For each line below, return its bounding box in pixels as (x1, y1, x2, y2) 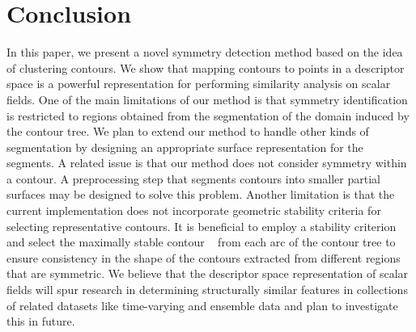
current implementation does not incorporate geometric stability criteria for (6, 202, 381, 219)
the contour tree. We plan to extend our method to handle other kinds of (6, 123, 369, 140)
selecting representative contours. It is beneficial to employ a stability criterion (6, 217, 397, 234)
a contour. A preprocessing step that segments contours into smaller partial (6, 170, 380, 187)
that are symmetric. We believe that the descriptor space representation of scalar (6, 265, 409, 282)
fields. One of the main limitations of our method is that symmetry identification (6, 90, 408, 107)
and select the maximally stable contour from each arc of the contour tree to (6, 233, 396, 250)
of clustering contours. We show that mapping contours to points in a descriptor (6, 59, 405, 76)
